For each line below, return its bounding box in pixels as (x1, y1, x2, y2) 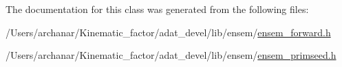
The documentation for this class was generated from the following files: (6, 2, 309, 16)
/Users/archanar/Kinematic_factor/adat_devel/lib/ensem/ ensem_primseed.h (6, 48, 336, 62)
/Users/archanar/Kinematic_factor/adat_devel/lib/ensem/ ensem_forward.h (6, 25, 331, 39)
